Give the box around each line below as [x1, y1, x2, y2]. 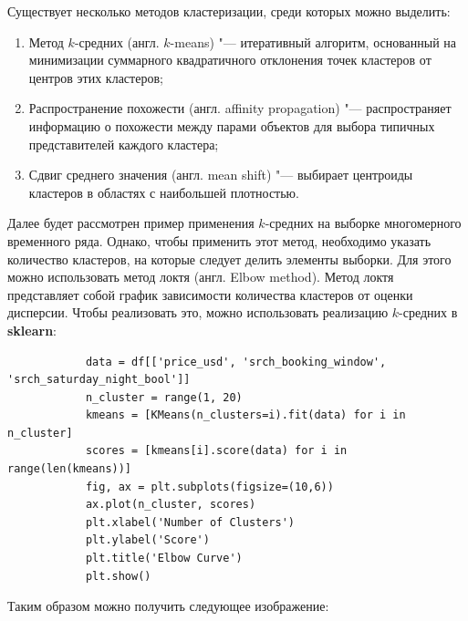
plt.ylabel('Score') [85, 533, 210, 547]
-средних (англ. [74, 32, 160, 51]
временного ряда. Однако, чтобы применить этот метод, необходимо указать [7, 231, 432, 250]
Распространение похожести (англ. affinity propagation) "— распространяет [28, 98, 452, 118]
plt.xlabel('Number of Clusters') [85, 515, 295, 529]
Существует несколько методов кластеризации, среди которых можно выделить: [7, 2, 451, 20]
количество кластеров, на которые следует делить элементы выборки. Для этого [7, 249, 452, 268]
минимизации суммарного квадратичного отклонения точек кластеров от [28, 50, 432, 69]
